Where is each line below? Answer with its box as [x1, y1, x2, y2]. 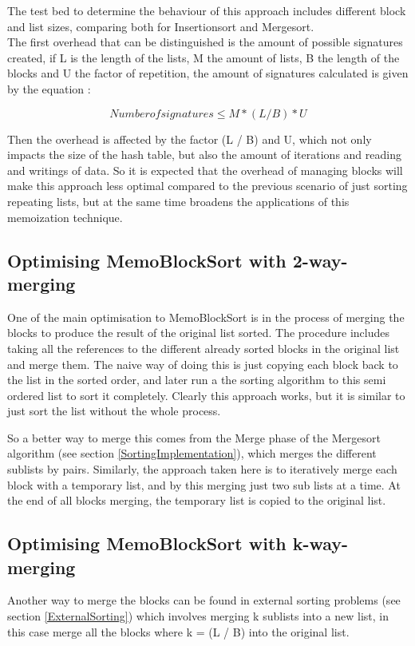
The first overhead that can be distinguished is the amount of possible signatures [7, 34, 403, 50]
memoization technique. [7, 208, 123, 225]
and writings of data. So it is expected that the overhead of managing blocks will [7, 161, 403, 178]
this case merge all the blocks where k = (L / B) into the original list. [7, 623, 350, 640]
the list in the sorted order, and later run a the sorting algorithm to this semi [7, 371, 386, 388]
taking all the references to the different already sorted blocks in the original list [7, 339, 400, 356]
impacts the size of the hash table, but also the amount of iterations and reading [7, 146, 401, 163]
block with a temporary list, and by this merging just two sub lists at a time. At [7, 476, 401, 493]
